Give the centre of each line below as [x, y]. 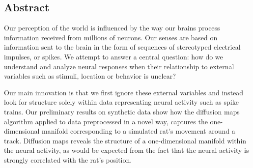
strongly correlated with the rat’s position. [68, 159]
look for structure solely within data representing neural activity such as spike [121, 102]
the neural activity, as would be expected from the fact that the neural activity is [126, 150]
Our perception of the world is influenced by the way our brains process [112, 28]
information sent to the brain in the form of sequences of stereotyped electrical [122, 47]
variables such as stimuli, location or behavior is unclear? [90, 76]
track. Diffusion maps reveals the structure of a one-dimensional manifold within [125, 140]
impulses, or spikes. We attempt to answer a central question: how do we [113, 56]
